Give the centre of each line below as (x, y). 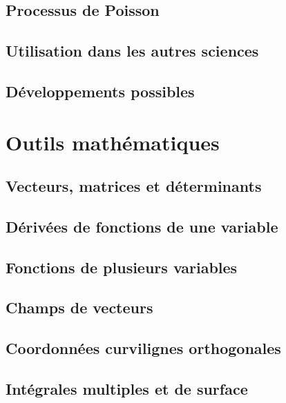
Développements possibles (100, 91)
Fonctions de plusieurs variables (122, 267)
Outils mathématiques (113, 142)
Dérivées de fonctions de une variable (142, 226)
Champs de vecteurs (79, 307)
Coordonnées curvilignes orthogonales (143, 348)
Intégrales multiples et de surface (127, 389)
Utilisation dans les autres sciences (132, 51)
